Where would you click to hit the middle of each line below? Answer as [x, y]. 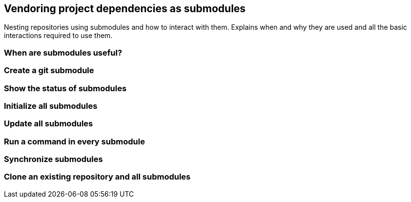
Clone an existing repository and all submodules [97, 177]
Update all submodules [49, 124]
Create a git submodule [49, 71]
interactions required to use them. [58, 36]
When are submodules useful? [63, 52]
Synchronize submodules [53, 159]
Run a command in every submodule [74, 141]
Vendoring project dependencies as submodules [125, 9]
